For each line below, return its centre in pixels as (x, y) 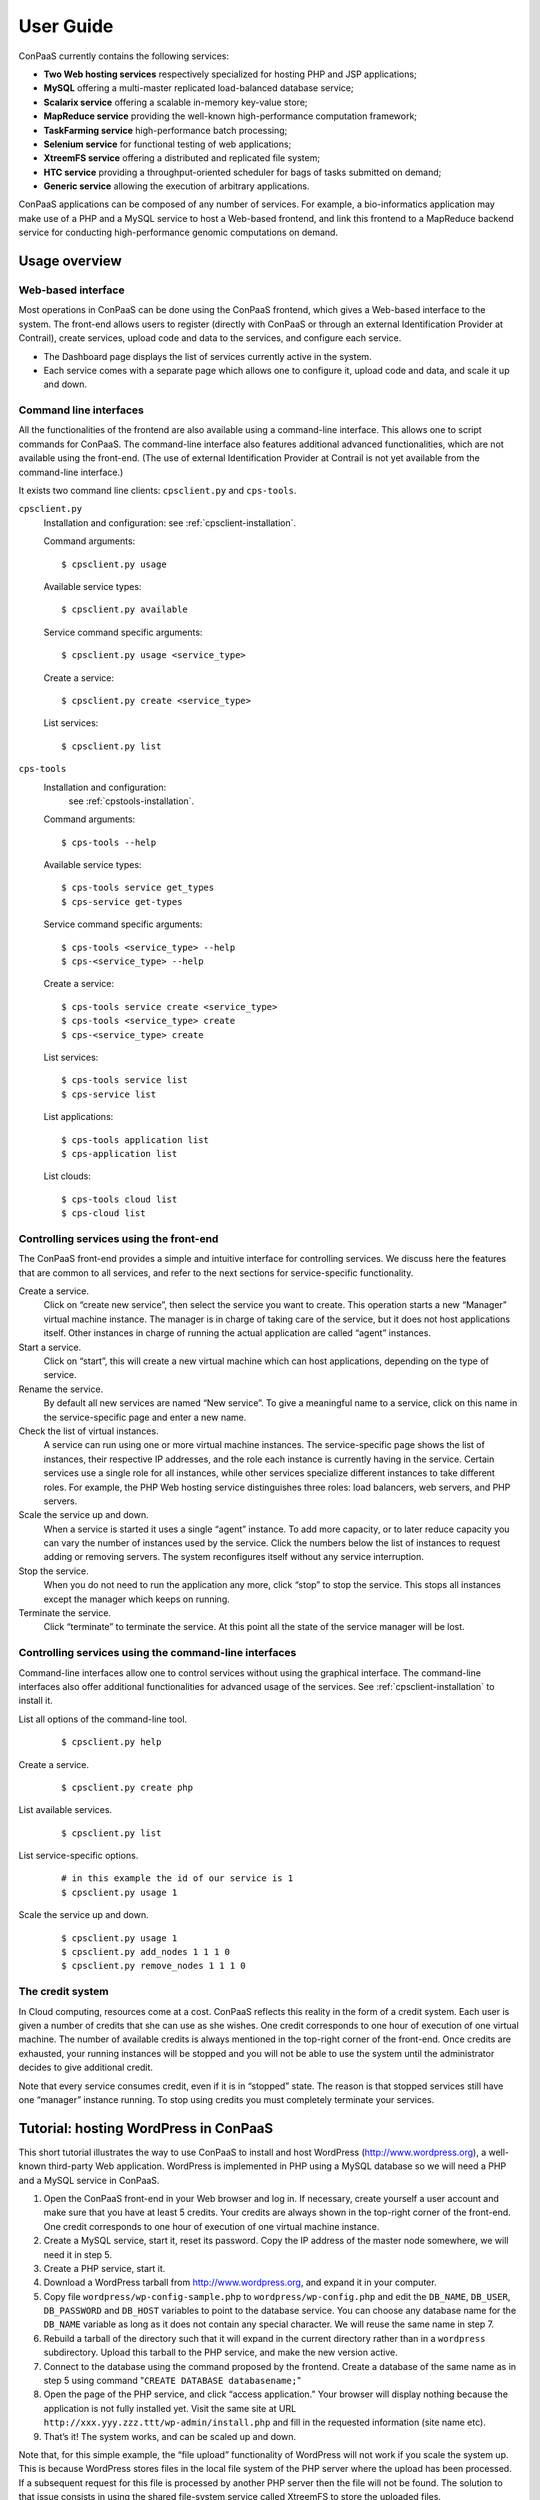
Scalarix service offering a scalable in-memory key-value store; (176, 102)
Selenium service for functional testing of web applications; (167, 144)
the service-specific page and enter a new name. (145, 1417)
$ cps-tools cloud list (119, 1199)
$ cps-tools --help (109, 842)
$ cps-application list (119, 1153)
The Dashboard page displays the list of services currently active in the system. (207, 356)
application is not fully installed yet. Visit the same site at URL (170, 2408)
